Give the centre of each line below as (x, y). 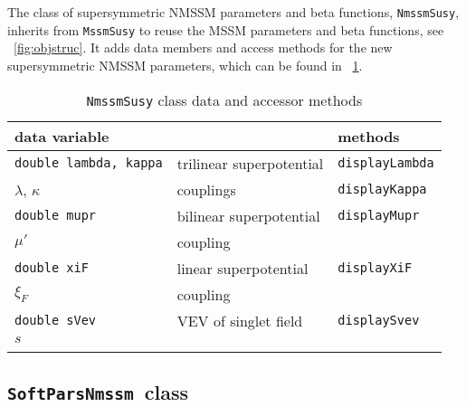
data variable (62, 136)
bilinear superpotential (248, 215)
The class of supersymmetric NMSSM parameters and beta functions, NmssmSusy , (233, 12)
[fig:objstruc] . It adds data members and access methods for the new (203, 47)
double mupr (56, 215)
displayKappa (382, 189)
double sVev (56, 320)
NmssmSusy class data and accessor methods (224, 99)
